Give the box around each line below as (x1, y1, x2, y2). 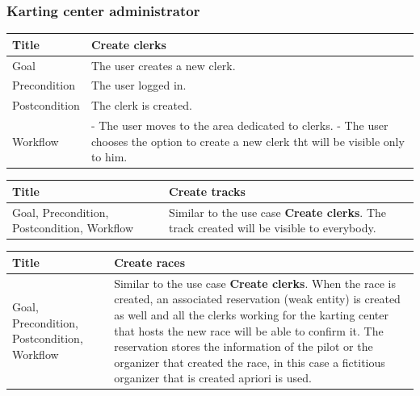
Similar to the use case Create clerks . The (169, 203, 387, 220)
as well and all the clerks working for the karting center (114, 306, 389, 323)
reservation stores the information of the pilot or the (114, 338, 373, 355)
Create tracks (169, 182, 246, 199)
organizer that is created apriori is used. (114, 369, 312, 386)
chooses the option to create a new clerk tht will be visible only (90, 132, 405, 149)
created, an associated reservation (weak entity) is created (114, 290, 401, 307)
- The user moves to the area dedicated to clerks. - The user (90, 117, 388, 134)
